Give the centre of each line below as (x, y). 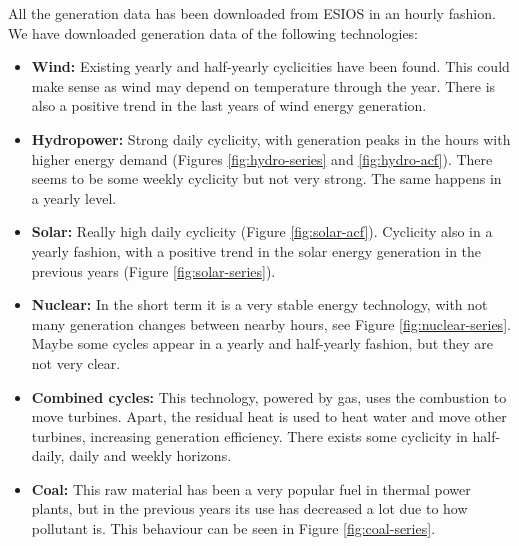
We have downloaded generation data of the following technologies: (213, 32)
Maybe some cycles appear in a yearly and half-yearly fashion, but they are (262, 343)
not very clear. (76, 362)
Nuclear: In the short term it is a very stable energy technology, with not (259, 304)
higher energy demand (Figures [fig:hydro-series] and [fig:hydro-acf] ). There (262, 158)
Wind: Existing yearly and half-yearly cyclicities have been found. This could (270, 66)
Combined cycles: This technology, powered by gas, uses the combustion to (269, 396)
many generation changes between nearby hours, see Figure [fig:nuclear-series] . (271, 323)
